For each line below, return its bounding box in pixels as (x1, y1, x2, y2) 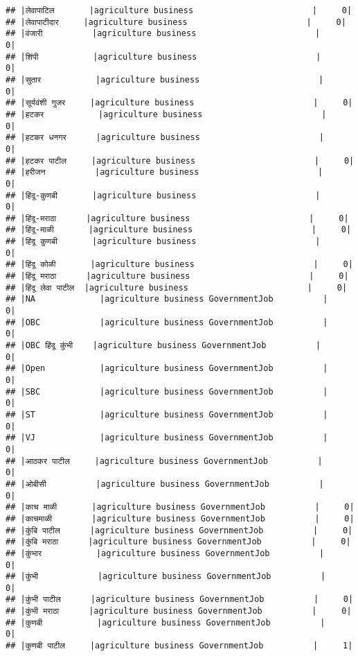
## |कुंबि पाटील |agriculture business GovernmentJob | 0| (6, 525, 353, 535)
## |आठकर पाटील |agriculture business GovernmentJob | (6, 456, 323, 466)
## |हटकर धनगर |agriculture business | (6, 132, 324, 143)
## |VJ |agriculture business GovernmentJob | (6, 433, 328, 443)
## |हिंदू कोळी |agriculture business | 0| (6, 259, 353, 270)
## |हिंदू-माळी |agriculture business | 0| (6, 225, 352, 235)
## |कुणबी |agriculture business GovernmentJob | (6, 617, 325, 628)
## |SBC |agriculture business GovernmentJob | (6, 386, 328, 397)
